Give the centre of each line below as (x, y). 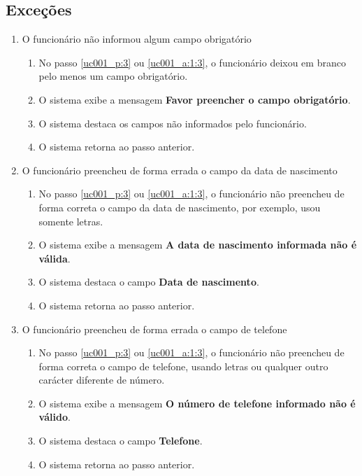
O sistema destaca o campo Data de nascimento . (149, 282)
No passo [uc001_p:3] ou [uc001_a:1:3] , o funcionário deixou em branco (192, 62)
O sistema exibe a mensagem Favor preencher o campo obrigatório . (195, 99)
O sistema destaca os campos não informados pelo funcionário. (173, 123)
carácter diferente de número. (102, 380)
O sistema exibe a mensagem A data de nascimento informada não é (198, 245)
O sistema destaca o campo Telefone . (121, 441)
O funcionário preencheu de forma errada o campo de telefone (154, 329)
